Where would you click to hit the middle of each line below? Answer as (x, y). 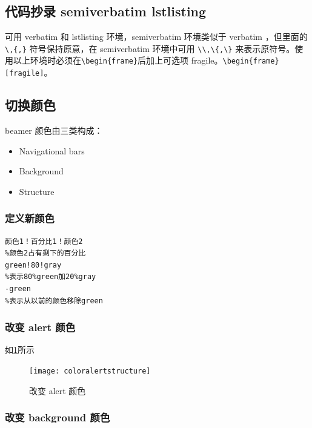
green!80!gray (33, 265)
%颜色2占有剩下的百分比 (45, 253)
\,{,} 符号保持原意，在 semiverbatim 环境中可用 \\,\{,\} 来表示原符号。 (150, 48)
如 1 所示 (20, 350)
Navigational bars (52, 150)
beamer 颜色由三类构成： (54, 130)
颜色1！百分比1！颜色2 (44, 241)
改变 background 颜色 (58, 417)
